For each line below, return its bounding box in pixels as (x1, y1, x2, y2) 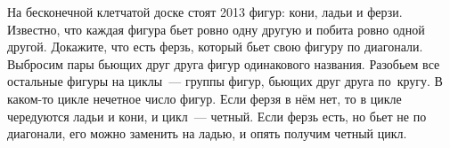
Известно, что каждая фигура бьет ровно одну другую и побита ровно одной (7, 19, 425, 38)
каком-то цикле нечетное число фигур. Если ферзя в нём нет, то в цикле (7, 89, 402, 107)
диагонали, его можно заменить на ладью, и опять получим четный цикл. (7, 124, 407, 143)
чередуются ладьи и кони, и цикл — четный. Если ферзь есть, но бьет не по (7, 106, 427, 125)
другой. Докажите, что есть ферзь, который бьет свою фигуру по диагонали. (7, 37, 423, 56)
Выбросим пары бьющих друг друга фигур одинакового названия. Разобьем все (7, 54, 440, 73)
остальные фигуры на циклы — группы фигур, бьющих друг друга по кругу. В (7, 72, 443, 90)
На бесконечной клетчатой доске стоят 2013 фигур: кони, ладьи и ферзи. (7, 3, 403, 20)
